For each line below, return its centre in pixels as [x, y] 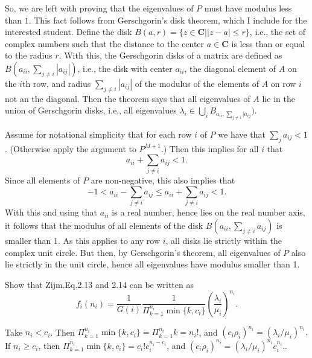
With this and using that [51, 212]
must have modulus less [248, 8]
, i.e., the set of [278, 32]
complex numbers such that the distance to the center [105, 43]
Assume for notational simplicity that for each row [98, 134]
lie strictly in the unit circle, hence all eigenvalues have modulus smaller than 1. [152, 264]
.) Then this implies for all [210, 148]
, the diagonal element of [230, 68]
